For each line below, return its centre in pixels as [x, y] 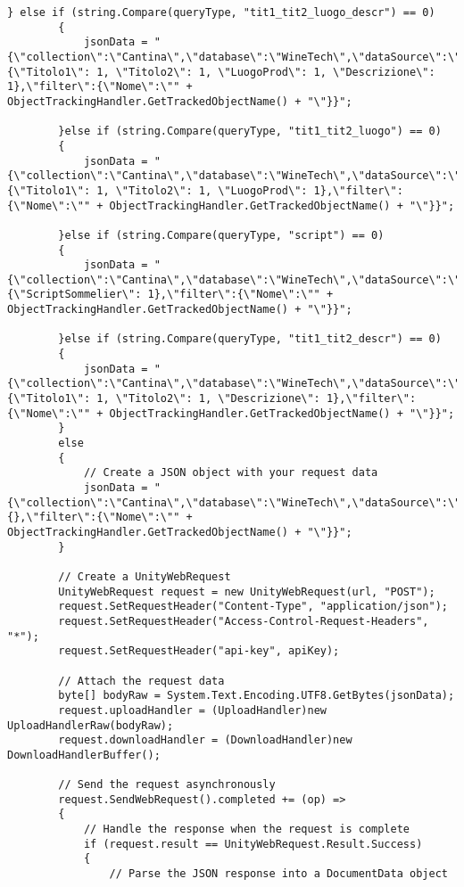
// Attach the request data [141, 681]
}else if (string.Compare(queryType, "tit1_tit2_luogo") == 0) [250, 131]
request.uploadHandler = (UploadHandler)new [192, 710]
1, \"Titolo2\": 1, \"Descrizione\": [208, 399]
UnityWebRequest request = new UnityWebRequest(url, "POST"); [247, 591]
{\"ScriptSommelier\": [75, 295]
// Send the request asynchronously [167, 785]
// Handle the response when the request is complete [247, 830]
